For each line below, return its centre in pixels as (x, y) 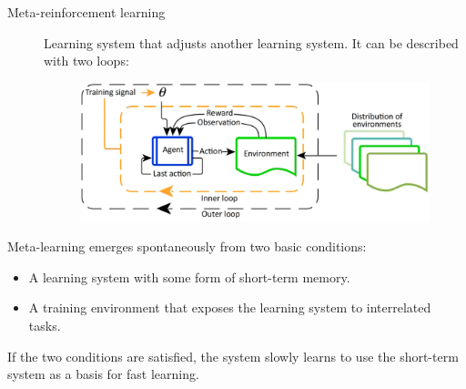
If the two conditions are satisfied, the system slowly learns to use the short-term (233, 356)
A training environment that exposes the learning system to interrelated (230, 307)
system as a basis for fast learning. (103, 374)
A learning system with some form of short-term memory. (189, 276)
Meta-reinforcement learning (86, 12)
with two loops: (86, 61)
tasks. (45, 325)
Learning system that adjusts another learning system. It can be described (251, 42)
